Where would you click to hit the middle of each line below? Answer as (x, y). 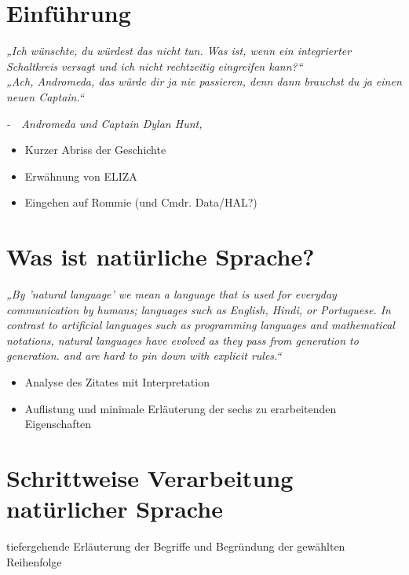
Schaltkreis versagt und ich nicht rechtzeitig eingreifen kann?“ (155, 66)
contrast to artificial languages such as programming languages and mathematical (201, 325)
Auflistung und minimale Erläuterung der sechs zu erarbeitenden (181, 408)
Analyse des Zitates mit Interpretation (117, 381)
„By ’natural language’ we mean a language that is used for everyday (172, 294)
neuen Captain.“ (45, 96)
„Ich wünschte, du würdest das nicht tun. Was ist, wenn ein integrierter (179, 51)
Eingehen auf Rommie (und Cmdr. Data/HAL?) (141, 202)
